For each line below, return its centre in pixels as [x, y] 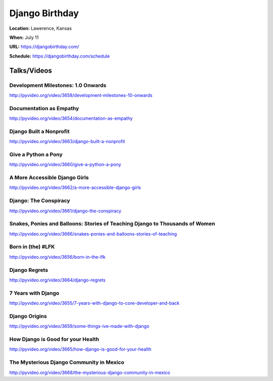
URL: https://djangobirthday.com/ [44, 47]
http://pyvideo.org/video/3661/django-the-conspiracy [65, 211]
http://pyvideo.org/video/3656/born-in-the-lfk [57, 257]
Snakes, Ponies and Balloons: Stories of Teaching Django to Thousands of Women [112, 224]
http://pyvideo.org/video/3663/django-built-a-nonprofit [67, 141]
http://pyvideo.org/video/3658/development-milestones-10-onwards [81, 95]
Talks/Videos [31, 70]
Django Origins [28, 316]
